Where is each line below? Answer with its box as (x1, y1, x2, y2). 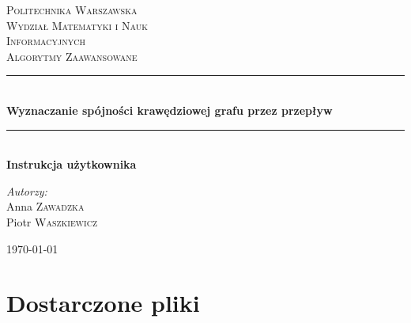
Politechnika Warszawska (6, 2, 138, 17)
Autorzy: (6, 182, 47, 199)
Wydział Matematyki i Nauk (6, 17, 149, 33)
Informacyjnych (6, 32, 85, 49)
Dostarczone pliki (6, 287, 200, 319)
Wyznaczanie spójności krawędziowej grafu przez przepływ (6, 101, 333, 118)
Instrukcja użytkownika (6, 156, 137, 173)
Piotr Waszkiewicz (6, 213, 98, 230)
